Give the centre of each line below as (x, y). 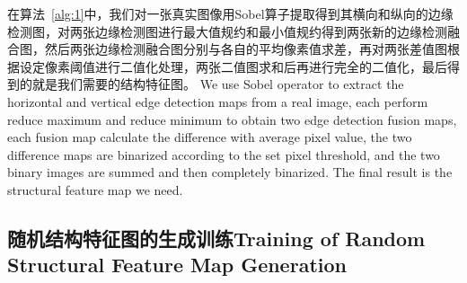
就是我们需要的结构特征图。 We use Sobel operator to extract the (218, 84)
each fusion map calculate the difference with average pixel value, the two (210, 137)
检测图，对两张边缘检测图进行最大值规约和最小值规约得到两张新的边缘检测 (227, 31)
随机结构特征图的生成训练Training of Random (216, 238)
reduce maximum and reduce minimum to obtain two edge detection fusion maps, (232, 119)
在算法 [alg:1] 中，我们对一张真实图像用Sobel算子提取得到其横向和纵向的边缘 (230, 13)
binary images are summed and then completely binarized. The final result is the (230, 172)
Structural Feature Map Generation (177, 265)
